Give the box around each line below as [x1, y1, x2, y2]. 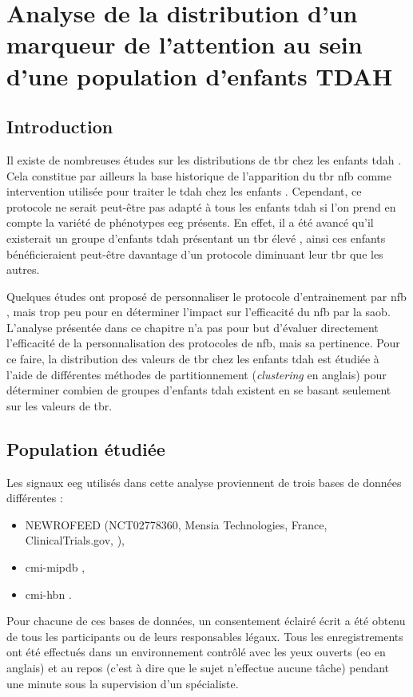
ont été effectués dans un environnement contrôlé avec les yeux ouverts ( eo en [6, 644, 386, 660]
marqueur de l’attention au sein [6, 28, 363, 61]
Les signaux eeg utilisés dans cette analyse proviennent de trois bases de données [6, 473, 402, 490]
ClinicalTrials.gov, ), [25, 532, 125, 548]
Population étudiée [6, 436, 165, 461]
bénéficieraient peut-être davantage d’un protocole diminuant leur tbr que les [6, 245, 383, 262]
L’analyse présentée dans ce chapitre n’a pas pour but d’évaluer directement [6, 319, 379, 335]
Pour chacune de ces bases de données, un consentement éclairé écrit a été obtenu [6, 612, 406, 629]
